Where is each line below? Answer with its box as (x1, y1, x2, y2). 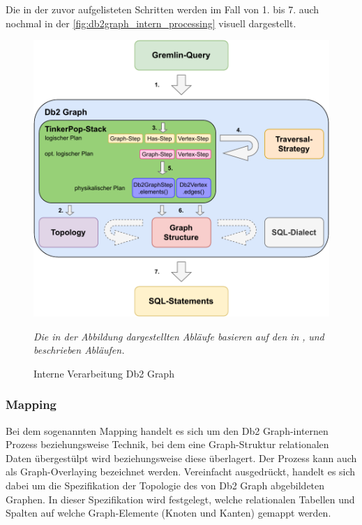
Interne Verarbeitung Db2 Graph (33, 366, 174, 380)
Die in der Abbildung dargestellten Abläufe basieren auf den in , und (33, 329, 324, 343)
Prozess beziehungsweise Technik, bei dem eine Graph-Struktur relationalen (6, 437, 329, 452)
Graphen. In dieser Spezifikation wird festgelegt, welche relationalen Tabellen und (6, 491, 355, 506)
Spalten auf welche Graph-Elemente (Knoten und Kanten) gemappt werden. (6, 505, 331, 520)
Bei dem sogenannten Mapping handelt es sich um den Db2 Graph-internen (6, 423, 329, 438)
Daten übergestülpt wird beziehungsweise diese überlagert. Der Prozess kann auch (6, 450, 357, 465)
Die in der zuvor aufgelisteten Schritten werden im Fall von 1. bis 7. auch (6, 2, 319, 16)
